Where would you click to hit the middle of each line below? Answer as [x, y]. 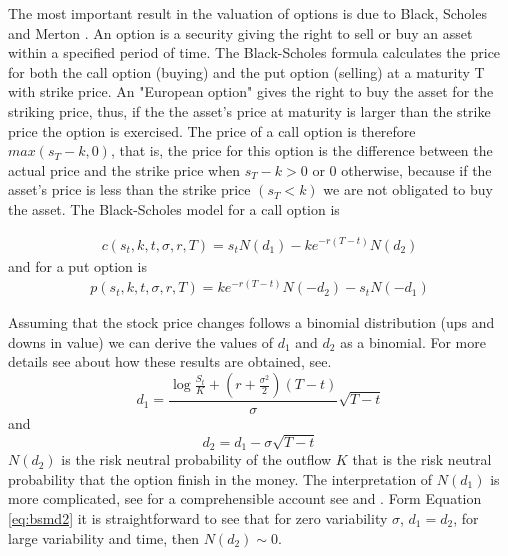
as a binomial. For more [413, 341]
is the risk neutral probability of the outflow [196, 459]
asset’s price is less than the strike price [129, 189]
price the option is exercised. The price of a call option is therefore [212, 130]
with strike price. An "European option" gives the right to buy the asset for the [251, 91]
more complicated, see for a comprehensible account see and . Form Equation [245, 498]
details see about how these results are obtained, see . [170, 361]
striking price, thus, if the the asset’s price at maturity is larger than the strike [249, 110]
